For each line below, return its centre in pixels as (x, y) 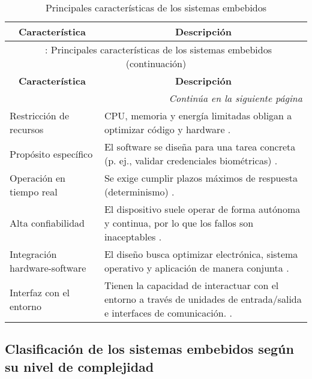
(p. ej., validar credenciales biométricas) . (191, 160)
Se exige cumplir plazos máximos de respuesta (201, 178)
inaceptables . (133, 237)
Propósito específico (51, 154)
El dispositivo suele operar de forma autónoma (202, 209)
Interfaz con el (40, 292)
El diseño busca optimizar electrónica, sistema (201, 254)
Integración (33, 254)
